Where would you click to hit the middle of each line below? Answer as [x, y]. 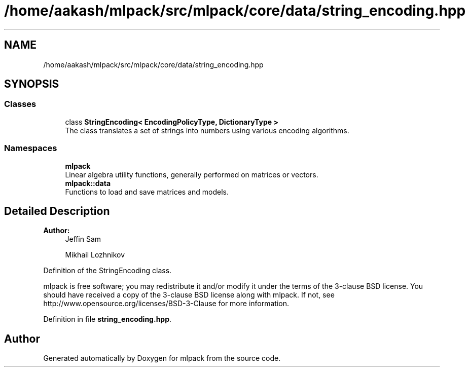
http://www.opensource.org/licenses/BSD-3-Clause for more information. [166, 304]
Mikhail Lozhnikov [95, 255]
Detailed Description [57, 211]
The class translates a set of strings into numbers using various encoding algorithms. [207, 130]
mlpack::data [88, 183]
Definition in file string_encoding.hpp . [107, 319]
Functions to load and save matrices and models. [147, 192]
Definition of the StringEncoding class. [107, 271]
